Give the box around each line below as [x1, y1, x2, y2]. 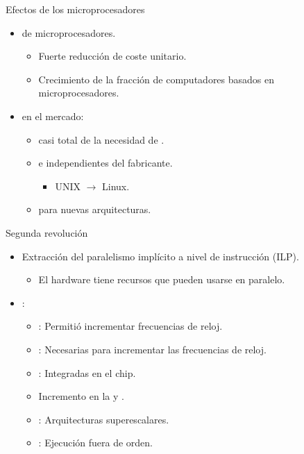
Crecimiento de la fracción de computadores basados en [38, 72, 275, 86]
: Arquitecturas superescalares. [38, 412, 169, 426]
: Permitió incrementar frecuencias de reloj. [38, 319, 223, 333]
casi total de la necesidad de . [38, 132, 164, 146]
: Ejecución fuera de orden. [38, 435, 153, 450]
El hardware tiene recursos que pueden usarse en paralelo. [38, 272, 285, 287]
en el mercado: [22, 108, 84, 123]
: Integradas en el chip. [38, 365, 136, 380]
